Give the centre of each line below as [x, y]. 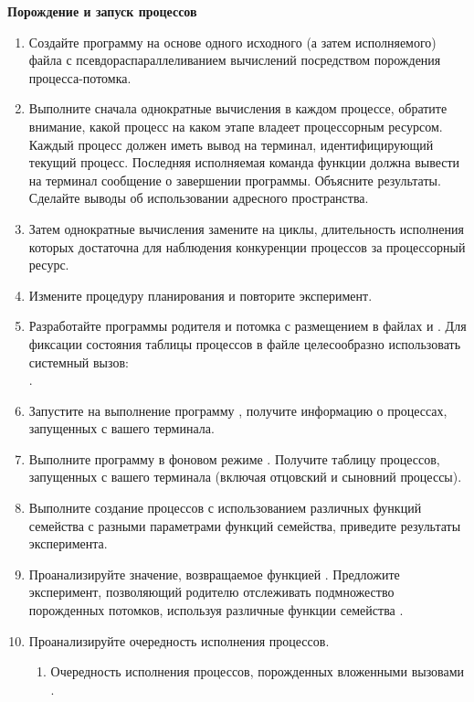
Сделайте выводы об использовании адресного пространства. [199, 198]
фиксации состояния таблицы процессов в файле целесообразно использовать [245, 343]
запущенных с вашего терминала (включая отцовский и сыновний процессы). [245, 477]
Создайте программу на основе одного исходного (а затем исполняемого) [232, 42]
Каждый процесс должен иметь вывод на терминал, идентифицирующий [231, 144]
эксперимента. [68, 543]
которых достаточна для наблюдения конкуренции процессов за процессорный [247, 246]
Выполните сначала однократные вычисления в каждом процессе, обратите [238, 108]
